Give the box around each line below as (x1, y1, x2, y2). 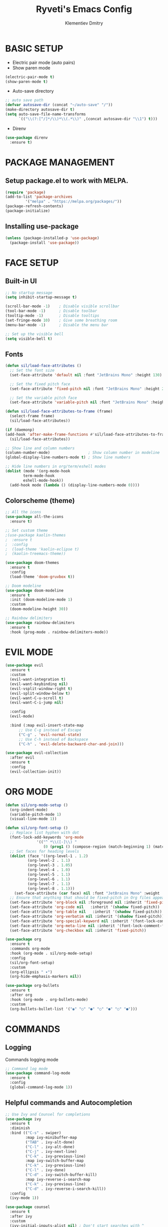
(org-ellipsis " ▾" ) (9, 969, 52, 974)
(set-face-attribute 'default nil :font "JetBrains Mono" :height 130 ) (9, 372, 162, 377)
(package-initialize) (5, 209, 50, 214)
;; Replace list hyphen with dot (9, 830, 79, 835)
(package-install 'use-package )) (9, 240, 79, 245)
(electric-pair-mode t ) (5, 74, 55, 80)
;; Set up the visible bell (5, 331, 64, 336)
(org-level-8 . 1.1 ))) (27, 886, 75, 891)
